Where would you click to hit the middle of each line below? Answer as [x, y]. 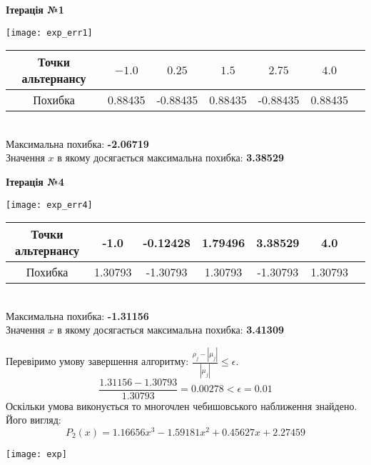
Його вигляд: [34, 420]
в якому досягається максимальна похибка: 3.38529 [171, 157]
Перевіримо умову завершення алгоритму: [97, 361]
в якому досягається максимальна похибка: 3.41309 [171, 330]
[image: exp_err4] [49, 205]
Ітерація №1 [35, 9]
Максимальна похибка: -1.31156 [77, 315]
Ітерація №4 [35, 182]
